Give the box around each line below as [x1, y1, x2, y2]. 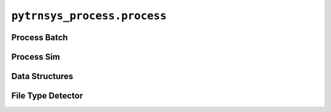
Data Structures [11, 71, 74, 82]
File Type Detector [11, 91, 83, 101]
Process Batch [11, 32, 68, 43]
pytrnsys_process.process [11, 9, 167, 23]
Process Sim [11, 52, 61, 62]
